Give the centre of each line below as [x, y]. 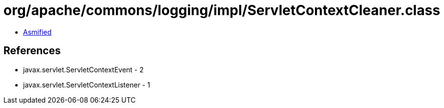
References [32, 51]
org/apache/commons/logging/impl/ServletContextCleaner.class [222, 10]
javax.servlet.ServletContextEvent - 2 [83, 69]
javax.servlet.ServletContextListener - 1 [87, 85]
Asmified [38, 32]
